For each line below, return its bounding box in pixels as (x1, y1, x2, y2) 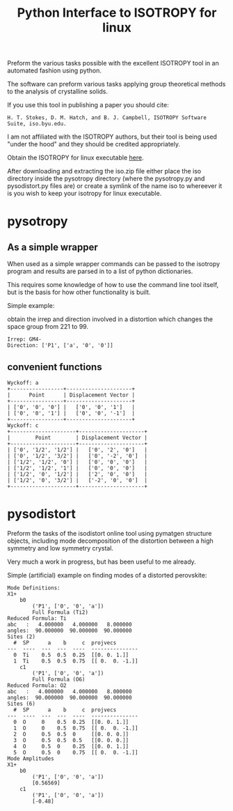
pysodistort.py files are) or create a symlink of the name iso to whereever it (7, 182, 223, 190)
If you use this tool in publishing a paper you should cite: (7, 101, 169, 109)
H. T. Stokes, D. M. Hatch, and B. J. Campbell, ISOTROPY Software (7, 114, 207, 121)
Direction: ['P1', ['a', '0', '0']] (7, 342, 113, 349)
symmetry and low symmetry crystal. (7, 543, 113, 552)
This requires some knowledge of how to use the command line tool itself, (7, 281, 219, 289)
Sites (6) (7, 700, 36, 707)
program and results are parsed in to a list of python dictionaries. (7, 267, 193, 276)
